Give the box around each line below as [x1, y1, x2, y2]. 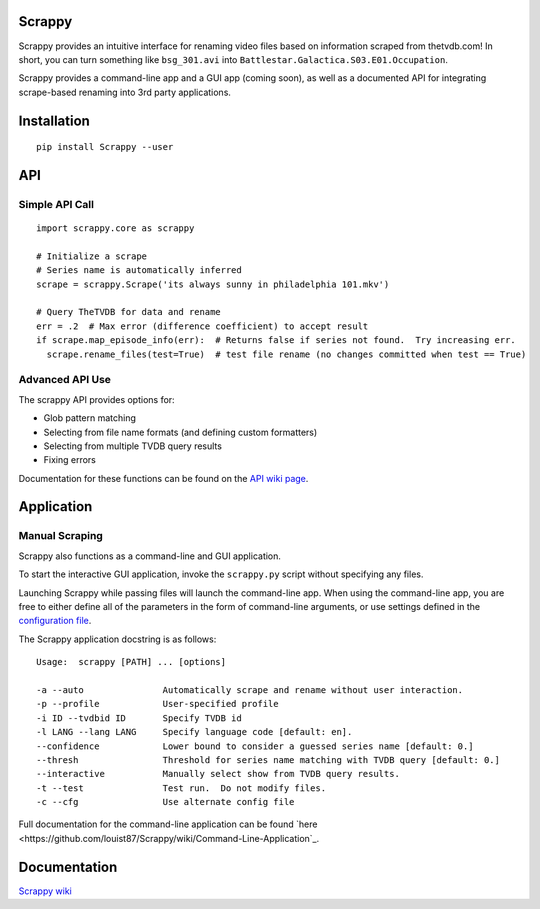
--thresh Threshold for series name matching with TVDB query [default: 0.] [36, 754, 500, 765]
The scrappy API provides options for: [18, 393, 175, 405]
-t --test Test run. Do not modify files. [36, 782, 327, 794]
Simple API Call [18, 197, 95, 211]
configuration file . [18, 615, 92, 627]
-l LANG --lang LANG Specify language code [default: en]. [36, 726, 353, 738]
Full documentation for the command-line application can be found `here [18, 818, 318, 830]
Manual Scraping [18, 529, 104, 543]
